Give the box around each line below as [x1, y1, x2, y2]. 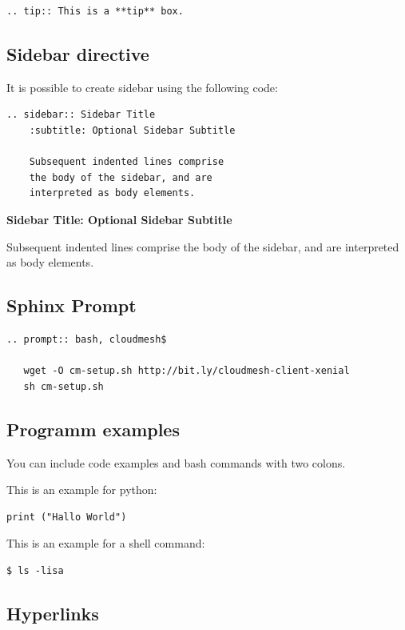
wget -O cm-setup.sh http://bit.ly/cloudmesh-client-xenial [23, 365, 350, 377]
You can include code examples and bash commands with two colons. [6, 454, 346, 471]
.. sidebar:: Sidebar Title [6, 109, 156, 121]
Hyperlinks [6, 600, 99, 625]
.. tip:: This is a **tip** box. [6, 6, 184, 17]
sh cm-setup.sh [23, 380, 104, 392]
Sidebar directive [6, 41, 149, 66]
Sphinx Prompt [6, 293, 137, 318]
